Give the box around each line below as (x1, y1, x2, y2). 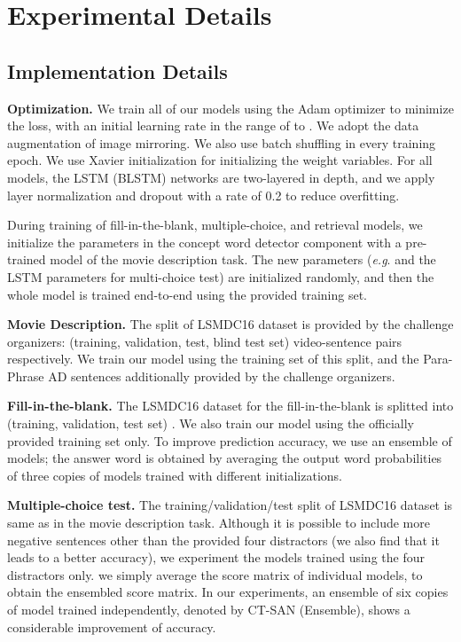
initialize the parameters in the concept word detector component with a (7, 232, 402, 251)
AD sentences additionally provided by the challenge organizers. (48, 366, 395, 385)
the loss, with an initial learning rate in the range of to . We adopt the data (7, 116, 419, 135)
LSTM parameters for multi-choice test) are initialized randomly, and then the (7, 267, 434, 286)
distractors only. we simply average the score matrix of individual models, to (7, 565, 423, 583)
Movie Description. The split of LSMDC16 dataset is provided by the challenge (7, 315, 454, 333)
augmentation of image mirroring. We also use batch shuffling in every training (7, 133, 436, 152)
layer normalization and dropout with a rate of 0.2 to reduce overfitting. (7, 185, 400, 204)
